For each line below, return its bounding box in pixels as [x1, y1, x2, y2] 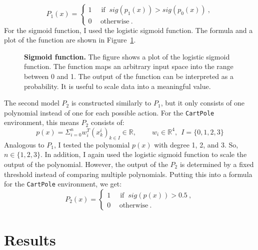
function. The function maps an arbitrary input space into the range [24, 61, 233, 71]
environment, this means [4, 117, 79, 127]
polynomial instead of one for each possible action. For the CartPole [4, 107, 214, 117]
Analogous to [4, 139, 44, 149]
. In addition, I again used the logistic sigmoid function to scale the [40, 149, 247, 159]
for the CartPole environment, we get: [4, 178, 122, 189]
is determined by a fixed [179, 158, 254, 169]
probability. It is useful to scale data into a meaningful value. [24, 80, 211, 91]
